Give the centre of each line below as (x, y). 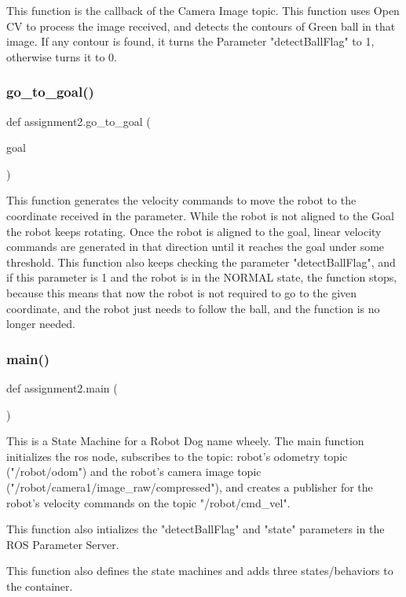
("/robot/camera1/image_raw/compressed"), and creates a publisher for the (190, 486)
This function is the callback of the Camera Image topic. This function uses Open (203, 10)
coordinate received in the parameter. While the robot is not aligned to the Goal (200, 215)
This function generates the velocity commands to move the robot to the (181, 200)
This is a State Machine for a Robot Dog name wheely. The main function (185, 441)
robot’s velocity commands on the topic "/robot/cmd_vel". (148, 502)
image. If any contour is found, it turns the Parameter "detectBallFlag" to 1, (190, 41)
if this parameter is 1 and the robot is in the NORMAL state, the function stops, (202, 277)
